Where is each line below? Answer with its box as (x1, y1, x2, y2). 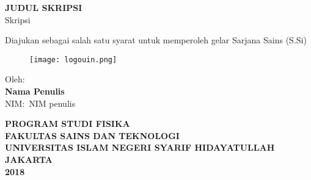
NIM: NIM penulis (5, 96, 76, 109)
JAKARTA (5, 153, 53, 165)
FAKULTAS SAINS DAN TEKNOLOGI (5, 129, 180, 142)
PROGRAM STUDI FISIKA (5, 117, 130, 130)
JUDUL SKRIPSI (5, 1, 82, 13)
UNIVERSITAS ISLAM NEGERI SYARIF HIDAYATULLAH (5, 141, 275, 154)
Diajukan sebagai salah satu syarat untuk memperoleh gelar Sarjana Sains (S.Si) (5, 34, 307, 46)
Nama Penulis (5, 85, 65, 98)
